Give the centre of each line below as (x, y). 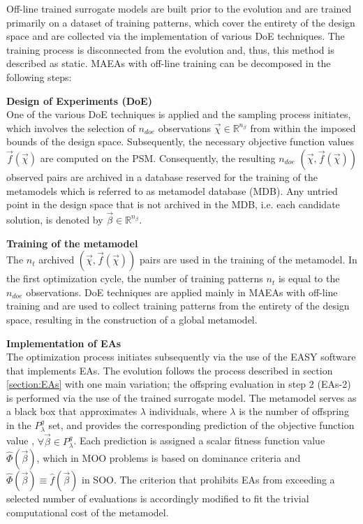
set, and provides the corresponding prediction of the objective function (201, 425)
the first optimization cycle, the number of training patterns (135, 278)
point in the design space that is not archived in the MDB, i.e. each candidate (173, 204)
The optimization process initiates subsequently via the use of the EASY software (181, 357)
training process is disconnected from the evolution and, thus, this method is (170, 49)
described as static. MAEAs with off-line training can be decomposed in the (169, 63)
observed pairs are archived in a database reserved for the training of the (162, 176)
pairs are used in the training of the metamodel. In (249, 260)
